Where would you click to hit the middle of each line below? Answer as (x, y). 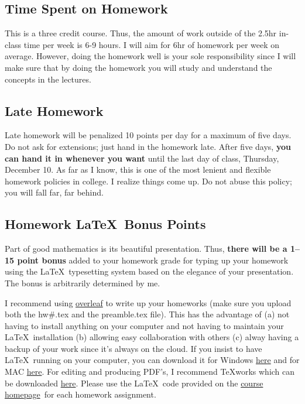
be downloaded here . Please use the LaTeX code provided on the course (134, 383)
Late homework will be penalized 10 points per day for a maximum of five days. (148, 135)
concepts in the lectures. (48, 79)
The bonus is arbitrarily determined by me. (83, 283)
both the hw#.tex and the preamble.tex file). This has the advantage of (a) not (147, 314)
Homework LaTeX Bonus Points (105, 224)
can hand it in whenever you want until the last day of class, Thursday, (142, 158)
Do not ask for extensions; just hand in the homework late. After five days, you (148, 146)
